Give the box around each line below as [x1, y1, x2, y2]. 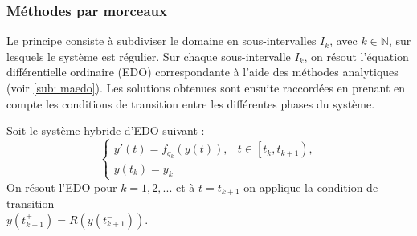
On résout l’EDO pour [6, 178, 117, 195]
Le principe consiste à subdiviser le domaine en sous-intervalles [6, 32, 317, 49]
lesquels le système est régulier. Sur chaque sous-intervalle [6, 47, 291, 64]
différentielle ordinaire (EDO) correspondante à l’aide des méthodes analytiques [6, 63, 399, 80]
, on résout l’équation [304, 47, 409, 64]
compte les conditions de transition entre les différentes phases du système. [6, 95, 375, 112]
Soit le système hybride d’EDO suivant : [6, 122, 205, 139]
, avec [329, 32, 358, 49]
